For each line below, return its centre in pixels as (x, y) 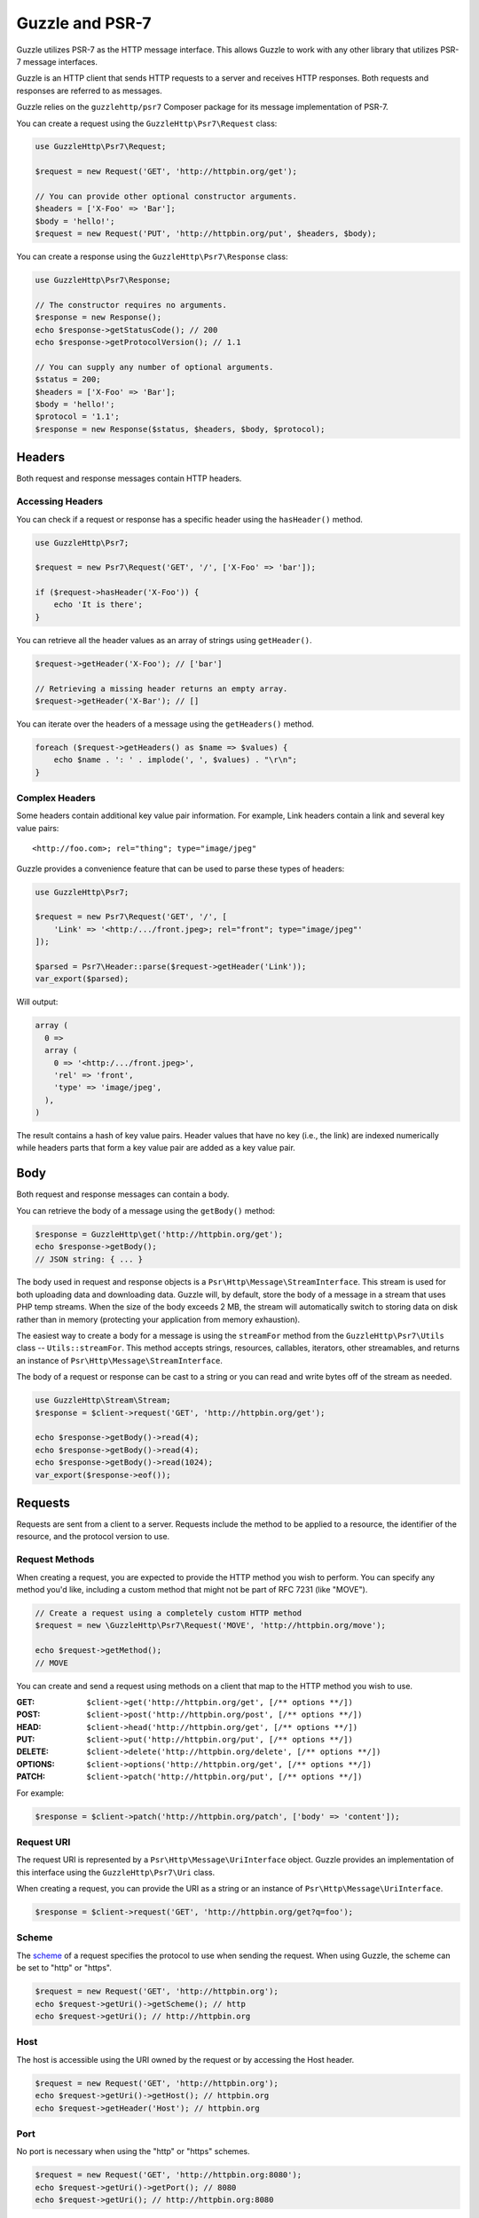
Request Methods (55, 1560)
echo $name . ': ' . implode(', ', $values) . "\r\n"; (175, 760)
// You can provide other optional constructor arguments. (166, 197)
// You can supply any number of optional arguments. (154, 367)
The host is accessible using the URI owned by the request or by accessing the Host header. (185, 2059)
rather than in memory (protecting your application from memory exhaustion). (158, 1319)
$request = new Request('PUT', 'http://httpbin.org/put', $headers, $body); (206, 234)
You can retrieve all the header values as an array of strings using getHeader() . (164, 640)
